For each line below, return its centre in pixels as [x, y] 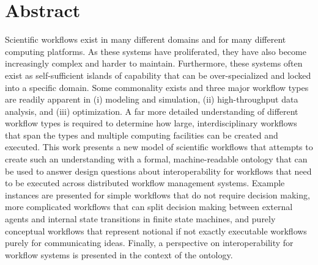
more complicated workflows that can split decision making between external [149, 207]
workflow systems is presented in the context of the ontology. [119, 254]
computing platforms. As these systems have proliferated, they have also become [156, 51]
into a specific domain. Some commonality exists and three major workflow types [157, 87]
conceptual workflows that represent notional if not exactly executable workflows [156, 231]
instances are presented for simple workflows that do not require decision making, [157, 194]
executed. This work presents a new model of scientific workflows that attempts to [159, 147]
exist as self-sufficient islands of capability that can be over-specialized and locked [158, 75]
